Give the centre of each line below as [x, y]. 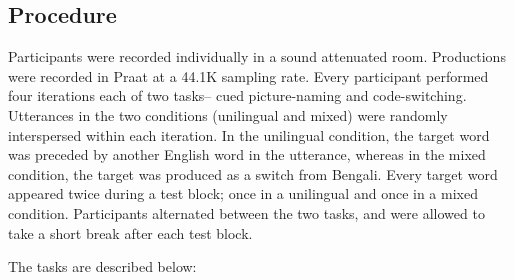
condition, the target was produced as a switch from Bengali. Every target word [253, 173]
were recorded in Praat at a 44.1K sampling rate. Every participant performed [248, 75]
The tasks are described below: [102, 266]
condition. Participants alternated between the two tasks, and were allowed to [246, 212]
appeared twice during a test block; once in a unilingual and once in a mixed [243, 193]
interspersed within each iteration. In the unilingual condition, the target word [249, 134]
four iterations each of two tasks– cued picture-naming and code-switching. [237, 95]
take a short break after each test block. [130, 232]
